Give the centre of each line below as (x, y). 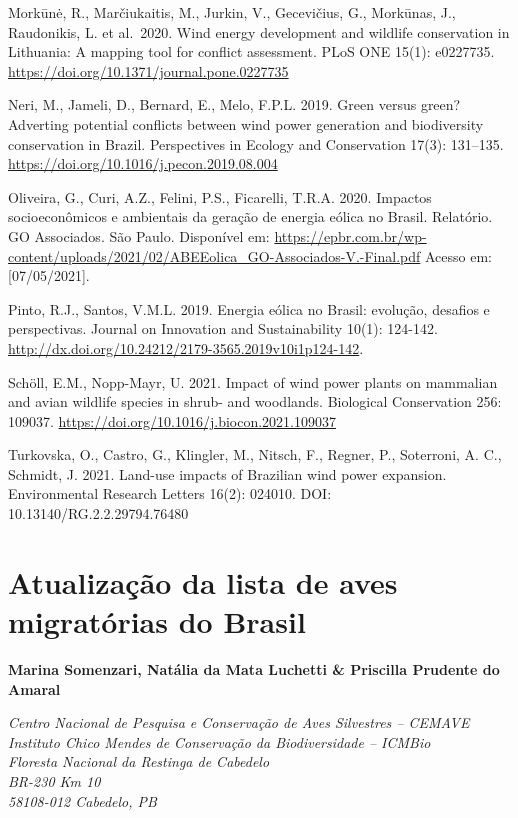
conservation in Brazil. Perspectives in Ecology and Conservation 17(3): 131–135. (256, 143)
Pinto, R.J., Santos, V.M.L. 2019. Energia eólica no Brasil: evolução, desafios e (249, 308)
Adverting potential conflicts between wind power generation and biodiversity (246, 123)
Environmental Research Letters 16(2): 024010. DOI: (170, 493)
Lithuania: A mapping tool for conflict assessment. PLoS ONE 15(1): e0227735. (251, 51)
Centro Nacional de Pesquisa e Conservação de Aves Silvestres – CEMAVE (239, 722)
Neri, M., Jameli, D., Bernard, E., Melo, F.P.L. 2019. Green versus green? (234, 104)
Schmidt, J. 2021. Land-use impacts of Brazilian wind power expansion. (227, 473)
